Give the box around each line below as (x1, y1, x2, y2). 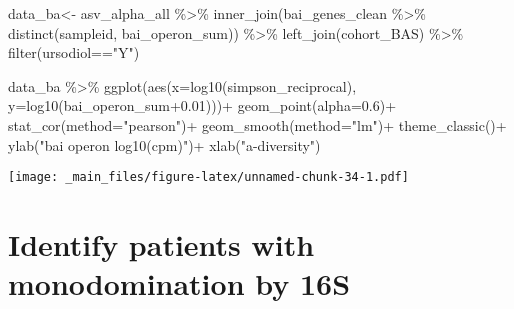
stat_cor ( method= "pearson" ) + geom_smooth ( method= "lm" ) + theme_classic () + (8, 114, 507, 135)
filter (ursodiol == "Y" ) (8, 42, 140, 63)
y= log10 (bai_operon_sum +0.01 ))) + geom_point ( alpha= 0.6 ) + (8, 95, 397, 116)
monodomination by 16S (8, 263, 351, 304)
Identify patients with (8, 224, 315, 264)
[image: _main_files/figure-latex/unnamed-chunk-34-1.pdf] (8, 170, 409, 185)
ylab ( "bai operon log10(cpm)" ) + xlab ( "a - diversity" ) (8, 134, 321, 155)
